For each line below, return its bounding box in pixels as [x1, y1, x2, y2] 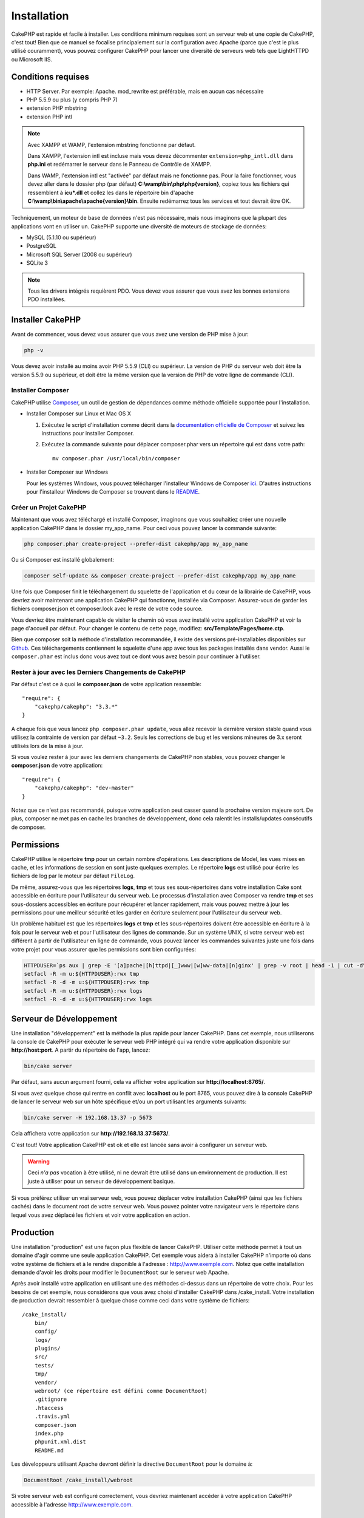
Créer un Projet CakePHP [11, 503, 87, 511]
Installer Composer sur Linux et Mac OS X [26, 410, 132, 417]
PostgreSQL [26, 242, 57, 250]
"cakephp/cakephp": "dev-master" [34, 785, 135, 792]
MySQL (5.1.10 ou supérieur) [26, 234, 96, 241]
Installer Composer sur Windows [26, 468, 109, 476]
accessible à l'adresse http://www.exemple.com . [11, 1500, 133, 1508]
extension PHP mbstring [26, 104, 87, 112]
